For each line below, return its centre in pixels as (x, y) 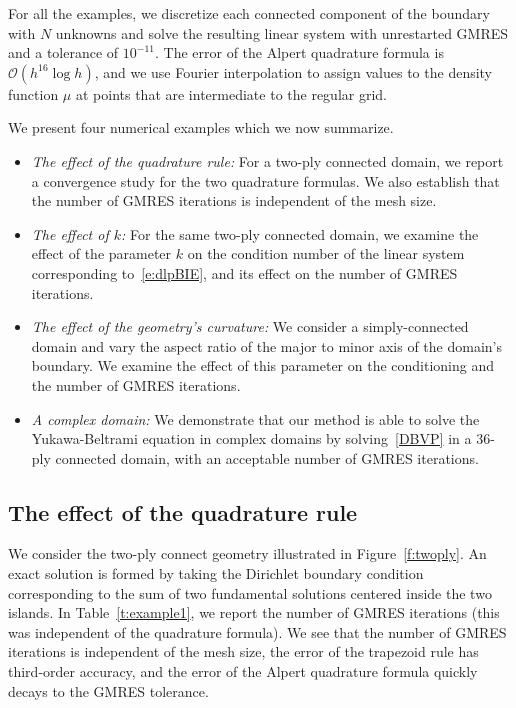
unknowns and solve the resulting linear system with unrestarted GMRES (282, 32)
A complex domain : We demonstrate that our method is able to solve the (255, 418)
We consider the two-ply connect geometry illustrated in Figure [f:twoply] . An (247, 553)
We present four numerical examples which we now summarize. (201, 127)
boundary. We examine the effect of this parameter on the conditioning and (263, 365)
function (33, 93)
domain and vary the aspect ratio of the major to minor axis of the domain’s (266, 345)
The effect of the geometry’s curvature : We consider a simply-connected (250, 326)
